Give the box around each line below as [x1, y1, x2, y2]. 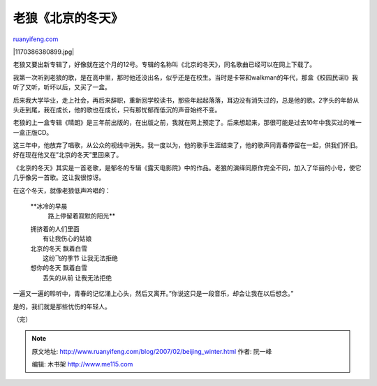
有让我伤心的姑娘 [43, 235, 92, 243]
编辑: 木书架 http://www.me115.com [31, 360, 133, 369]
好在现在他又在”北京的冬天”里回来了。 [13, 151, 123, 159]
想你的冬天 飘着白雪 [30, 264, 87, 272]
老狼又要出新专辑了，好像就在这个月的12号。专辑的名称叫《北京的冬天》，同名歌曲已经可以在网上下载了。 [13, 60, 316, 69]
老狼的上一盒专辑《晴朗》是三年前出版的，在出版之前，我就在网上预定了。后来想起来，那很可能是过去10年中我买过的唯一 [13, 119, 362, 127]
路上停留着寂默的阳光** [47, 211, 116, 220]
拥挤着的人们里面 [30, 224, 80, 233]
